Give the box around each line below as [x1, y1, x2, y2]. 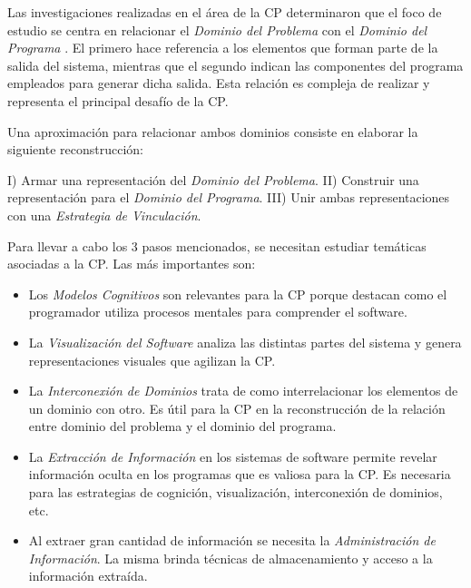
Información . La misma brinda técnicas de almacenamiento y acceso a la [28, 548, 433, 567]
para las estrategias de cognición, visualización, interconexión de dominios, [28, 483, 443, 502]
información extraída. [28, 566, 148, 585]
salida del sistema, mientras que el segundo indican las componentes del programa [7, 55, 464, 74]
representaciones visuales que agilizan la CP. [28, 350, 276, 369]
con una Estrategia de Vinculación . [7, 205, 201, 224]
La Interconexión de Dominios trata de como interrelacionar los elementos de [28, 381, 458, 400]
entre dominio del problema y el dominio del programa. [28, 416, 337, 436]
